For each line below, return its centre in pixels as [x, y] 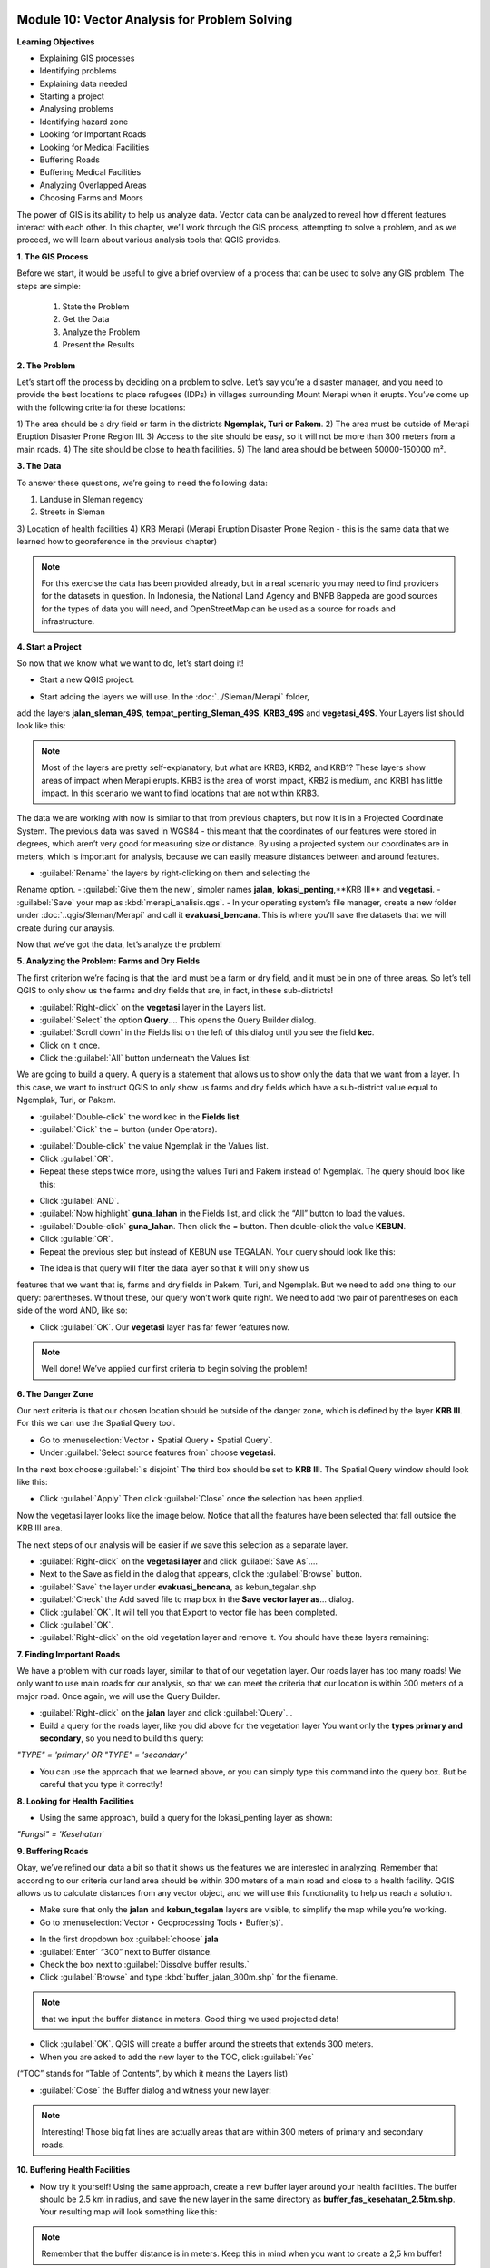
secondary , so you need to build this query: [122, 1738]
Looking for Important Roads [93, 134]
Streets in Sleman [73, 512]
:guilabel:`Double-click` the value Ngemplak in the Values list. [154, 1146]
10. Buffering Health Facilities [73, 2170]
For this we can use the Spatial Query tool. [96, 1423]
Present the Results [98, 345]
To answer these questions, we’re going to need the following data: [142, 483]
